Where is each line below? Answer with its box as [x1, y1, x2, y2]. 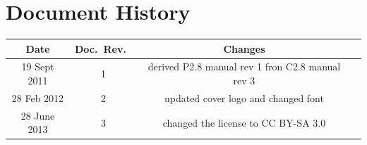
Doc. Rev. [74, 41, 126, 56]
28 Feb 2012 [11, 90, 64, 105]
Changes [223, 41, 265, 56]
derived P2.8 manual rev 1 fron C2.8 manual [148, 59, 341, 74]
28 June [20, 108, 55, 122]
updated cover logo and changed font [164, 90, 324, 105]
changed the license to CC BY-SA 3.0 [162, 115, 326, 130]
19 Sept [21, 59, 54, 74]
